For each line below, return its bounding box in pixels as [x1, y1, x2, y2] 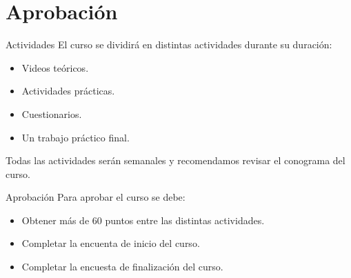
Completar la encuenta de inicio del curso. [21, 236, 200, 250]
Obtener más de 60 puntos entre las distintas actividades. [21, 212, 265, 227]
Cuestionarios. [21, 106, 82, 121]
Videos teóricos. [21, 60, 89, 75]
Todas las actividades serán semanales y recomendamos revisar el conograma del [6, 153, 345, 168]
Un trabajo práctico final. [21, 130, 130, 144]
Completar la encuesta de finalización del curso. [21, 259, 223, 274]
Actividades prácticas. [21, 83, 115, 98]
